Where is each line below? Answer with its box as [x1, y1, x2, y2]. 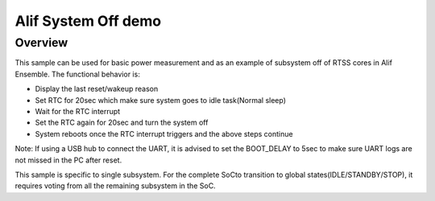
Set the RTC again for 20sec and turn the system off [35, 117, 209, 128]
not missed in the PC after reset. [14, 155, 122, 165]
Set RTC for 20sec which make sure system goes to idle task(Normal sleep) [35, 95, 286, 105]
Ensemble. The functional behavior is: [14, 69, 140, 79]
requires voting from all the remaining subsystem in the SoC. [14, 181, 217, 191]
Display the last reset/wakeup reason [35, 84, 159, 94]
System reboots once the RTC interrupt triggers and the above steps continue [35, 129, 293, 138]
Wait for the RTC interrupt [35, 106, 121, 116]
